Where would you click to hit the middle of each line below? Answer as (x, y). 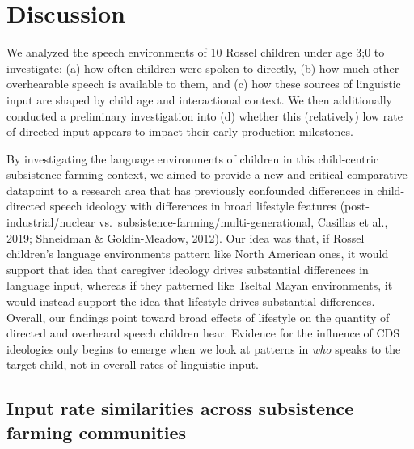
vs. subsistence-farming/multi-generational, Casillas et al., (243, 222)
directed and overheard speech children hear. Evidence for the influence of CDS (203, 333)
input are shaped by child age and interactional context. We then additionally (199, 99)
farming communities (97, 432)
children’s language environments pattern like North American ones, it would (198, 254)
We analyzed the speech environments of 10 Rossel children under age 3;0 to (196, 52)
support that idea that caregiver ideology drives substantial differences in (188, 269)
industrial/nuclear (51, 222)
